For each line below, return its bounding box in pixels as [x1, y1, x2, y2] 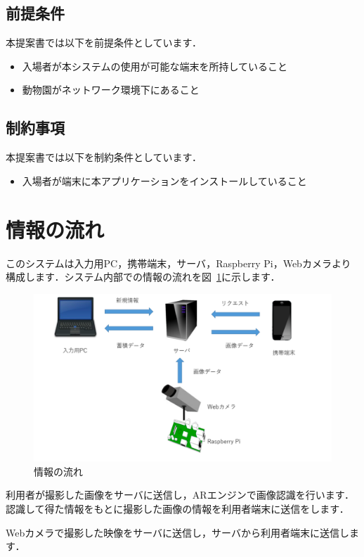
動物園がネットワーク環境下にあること [22, 82, 200, 97]
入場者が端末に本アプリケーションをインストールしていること [22, 173, 307, 188]
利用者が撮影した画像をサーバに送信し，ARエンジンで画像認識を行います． [6, 487, 355, 502]
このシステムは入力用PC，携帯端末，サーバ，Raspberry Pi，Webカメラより [6, 255, 351, 270]
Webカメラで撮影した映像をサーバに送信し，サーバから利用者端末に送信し [6, 525, 349, 539]
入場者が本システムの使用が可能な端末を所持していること [22, 58, 287, 73]
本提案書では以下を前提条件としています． [6, 35, 202, 50]
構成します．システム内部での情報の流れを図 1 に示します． [6, 269, 280, 284]
